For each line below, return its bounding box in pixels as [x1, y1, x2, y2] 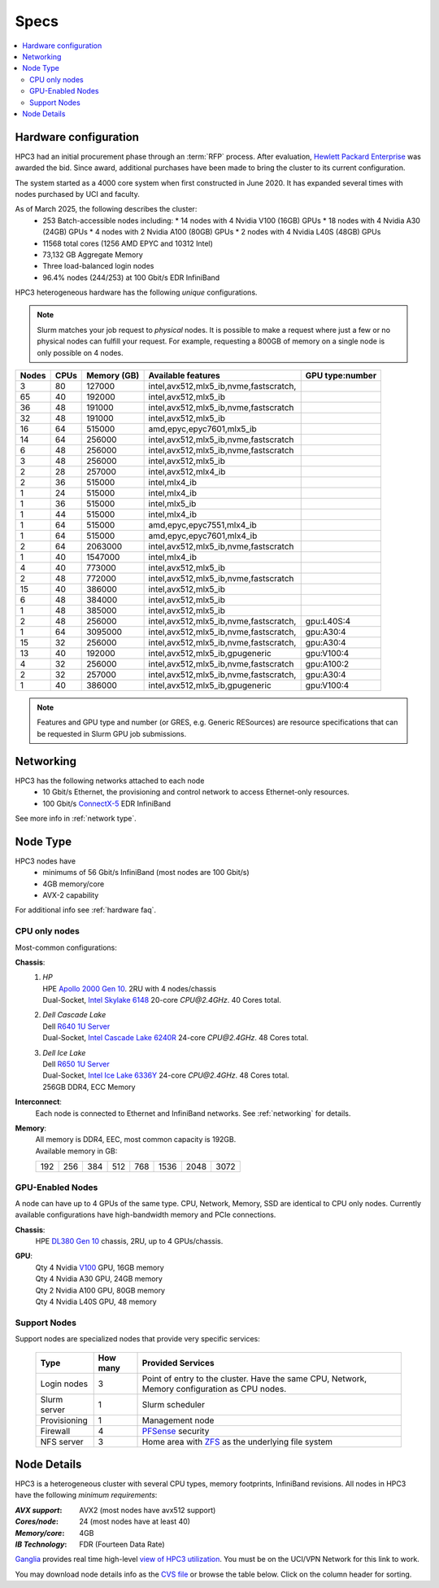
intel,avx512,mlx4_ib [148, 466, 226, 478]
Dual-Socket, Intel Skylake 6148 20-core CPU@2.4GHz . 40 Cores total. [42, 995, 282, 1005]
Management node [141, 1415, 215, 1426]
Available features [148, 370, 221, 382]
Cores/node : [15, 1516, 59, 1526]
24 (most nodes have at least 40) [79, 1516, 191, 1526]
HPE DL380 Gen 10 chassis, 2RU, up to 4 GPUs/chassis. [35, 1236, 224, 1246]
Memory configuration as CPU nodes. [141, 1383, 287, 1394]
